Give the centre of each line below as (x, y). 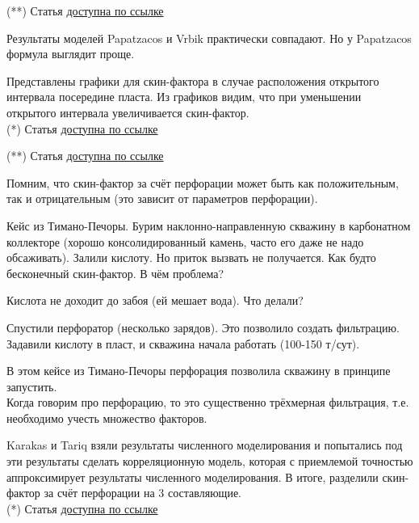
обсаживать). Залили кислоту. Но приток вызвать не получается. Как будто (191, 257)
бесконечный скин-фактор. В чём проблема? (115, 273)
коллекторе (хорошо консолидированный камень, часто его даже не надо (185, 241)
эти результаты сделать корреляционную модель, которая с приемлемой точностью (210, 461)
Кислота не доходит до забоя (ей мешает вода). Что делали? (155, 300)
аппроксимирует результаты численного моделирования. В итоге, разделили (193, 477)
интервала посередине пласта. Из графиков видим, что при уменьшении (184, 97)
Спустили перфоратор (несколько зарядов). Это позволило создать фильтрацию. (203, 327)
